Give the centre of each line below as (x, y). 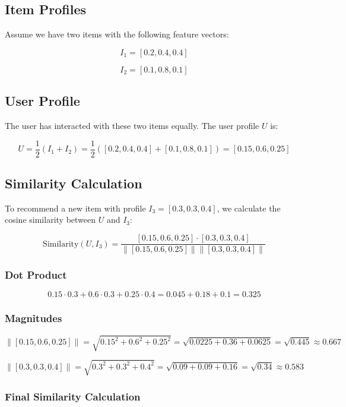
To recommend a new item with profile (75, 208)
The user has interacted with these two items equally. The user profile (132, 125)
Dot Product (36, 275)
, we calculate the (249, 208)
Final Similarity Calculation (73, 396)
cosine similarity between (50, 220)
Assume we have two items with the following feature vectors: (117, 34)
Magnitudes (34, 318)
